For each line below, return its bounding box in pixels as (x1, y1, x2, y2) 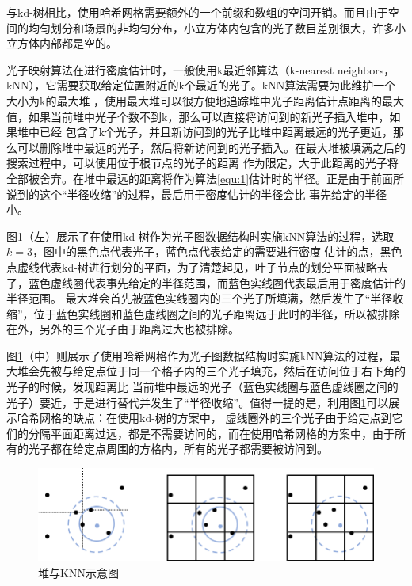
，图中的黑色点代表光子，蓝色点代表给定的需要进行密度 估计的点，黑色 (32, 243, 402, 260)
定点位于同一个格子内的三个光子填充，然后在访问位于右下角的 (83, 363, 406, 379)
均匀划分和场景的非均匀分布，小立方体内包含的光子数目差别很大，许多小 (28, 19, 406, 36)
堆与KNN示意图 (38, 564, 119, 580)
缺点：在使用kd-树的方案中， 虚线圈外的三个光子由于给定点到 (72, 409, 392, 426)
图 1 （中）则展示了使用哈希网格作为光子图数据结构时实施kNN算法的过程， (6, 347, 390, 363)
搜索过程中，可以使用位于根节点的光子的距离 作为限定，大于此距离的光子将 (6, 154, 399, 171)
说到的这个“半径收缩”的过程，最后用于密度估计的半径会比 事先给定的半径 (6, 185, 387, 202)
